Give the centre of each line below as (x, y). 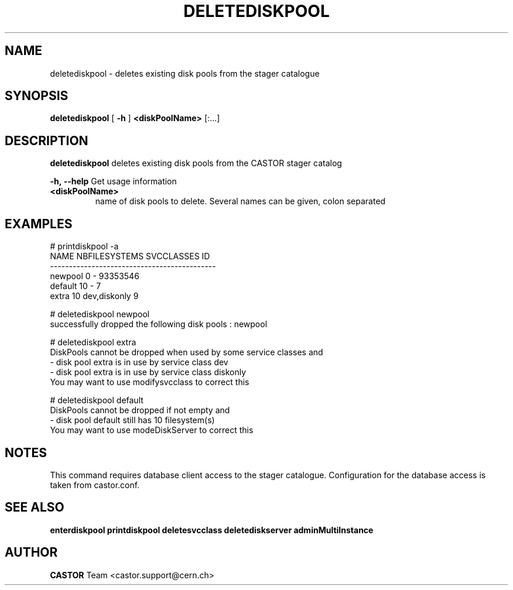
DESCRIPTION (47, 140)
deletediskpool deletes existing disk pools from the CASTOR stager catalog (196, 163)
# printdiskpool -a (84, 246)
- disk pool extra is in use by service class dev (139, 362)
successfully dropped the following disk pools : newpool (159, 324)
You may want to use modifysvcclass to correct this (150, 382)
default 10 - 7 (76, 286)
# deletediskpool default (97, 400)
